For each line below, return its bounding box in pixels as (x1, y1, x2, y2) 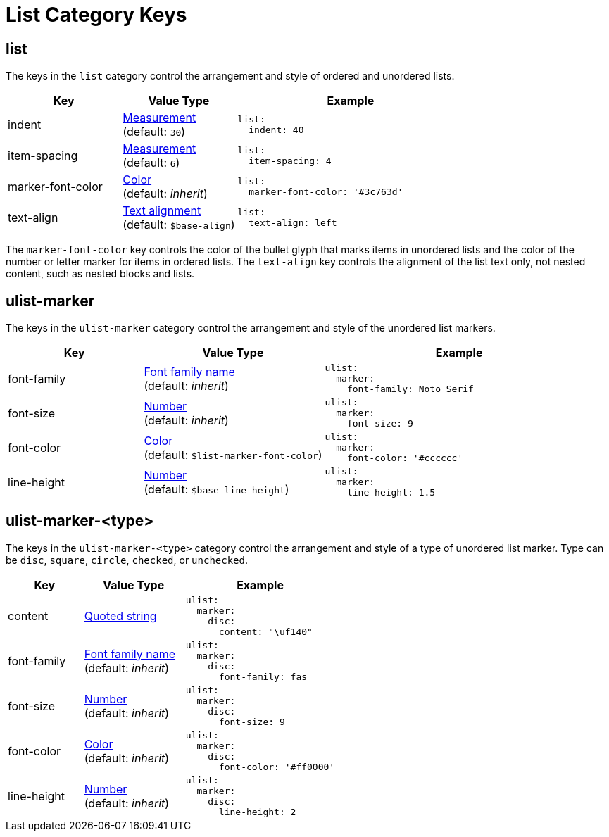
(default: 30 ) (123, 125, 186, 139)
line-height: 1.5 (346, 487, 436, 498)
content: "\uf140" (218, 626, 313, 637)
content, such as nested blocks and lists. (6, 268, 195, 280)
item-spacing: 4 (249, 156, 332, 167)
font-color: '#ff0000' (218, 761, 335, 772)
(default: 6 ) (123, 156, 180, 170)
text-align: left (249, 218, 337, 229)
